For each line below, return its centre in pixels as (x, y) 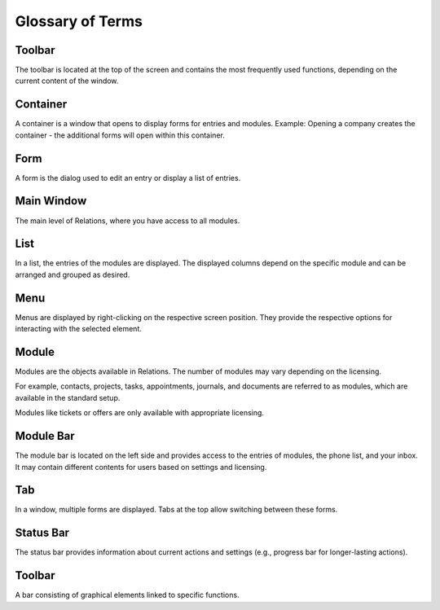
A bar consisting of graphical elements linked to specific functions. (127, 595)
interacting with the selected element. (79, 329)
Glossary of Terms (79, 21)
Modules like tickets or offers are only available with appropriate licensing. (140, 413)
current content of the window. (67, 81)
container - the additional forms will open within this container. (120, 135)
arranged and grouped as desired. (73, 274)
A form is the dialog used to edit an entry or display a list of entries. (128, 178)
